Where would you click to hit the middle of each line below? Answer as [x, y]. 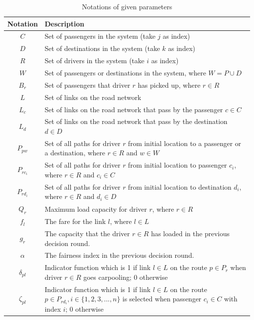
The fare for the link [75, 221]
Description [64, 23]
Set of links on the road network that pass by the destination [136, 121]
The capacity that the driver [87, 233]
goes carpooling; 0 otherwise [126, 277]
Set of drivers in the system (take [95, 61]
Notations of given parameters [127, 6]
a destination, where [75, 153]
